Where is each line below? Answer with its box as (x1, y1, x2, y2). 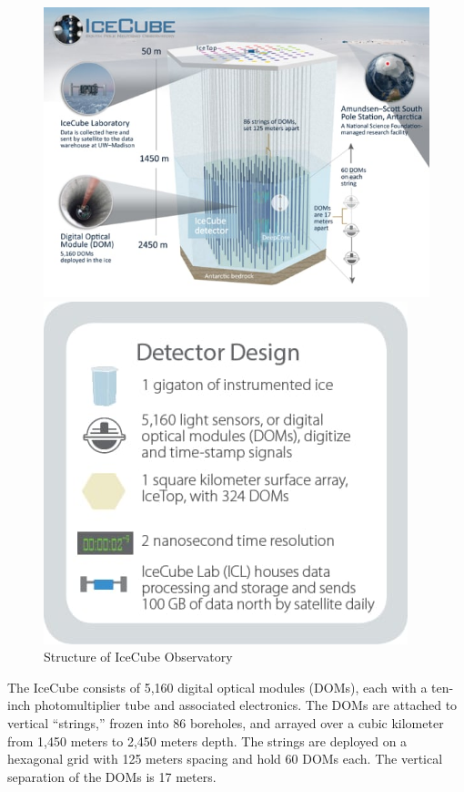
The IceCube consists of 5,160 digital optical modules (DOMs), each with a (7, 677, 428, 696)
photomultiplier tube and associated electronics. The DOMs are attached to (34, 695, 458, 715)
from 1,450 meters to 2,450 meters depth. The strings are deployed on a (7, 731, 408, 750)
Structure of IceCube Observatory (44, 647, 233, 666)
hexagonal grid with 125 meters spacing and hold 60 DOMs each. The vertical (7, 749, 443, 768)
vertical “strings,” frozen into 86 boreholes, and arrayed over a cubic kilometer (7, 713, 444, 732)
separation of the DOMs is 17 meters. (7, 766, 217, 786)
